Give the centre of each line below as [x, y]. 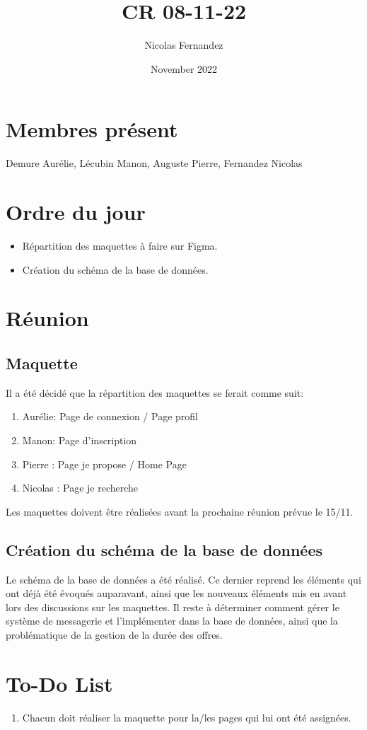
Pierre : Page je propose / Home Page [104, 464]
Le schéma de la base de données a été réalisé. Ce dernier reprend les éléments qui [183, 579]
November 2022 [184, 68]
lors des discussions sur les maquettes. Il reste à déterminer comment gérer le [173, 607]
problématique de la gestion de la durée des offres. [114, 634]
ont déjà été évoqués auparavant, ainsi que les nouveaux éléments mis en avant [176, 593]
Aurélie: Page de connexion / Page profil [110, 416]
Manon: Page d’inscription [80, 440]
